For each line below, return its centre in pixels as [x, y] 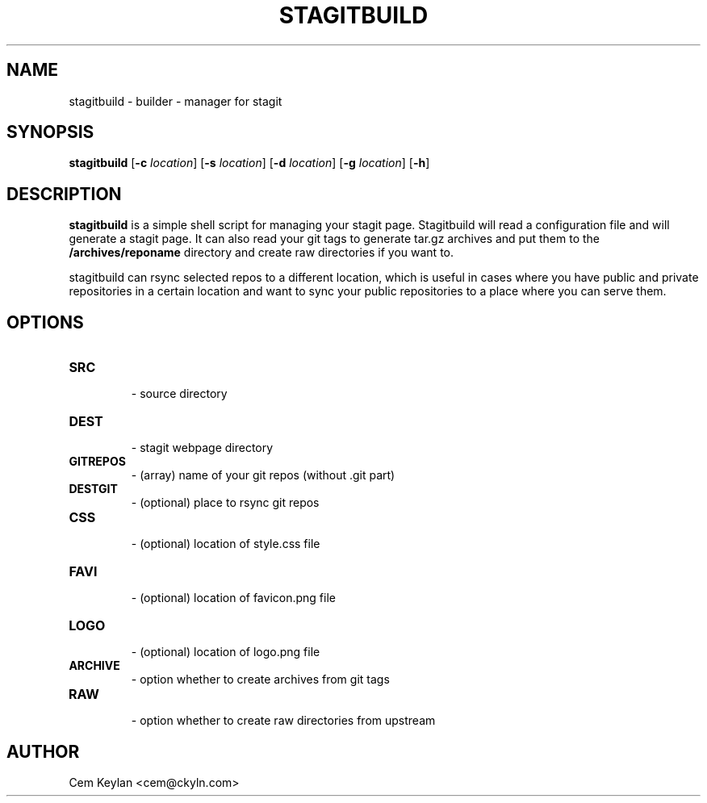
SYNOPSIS [50, 132]
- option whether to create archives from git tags [260, 680]
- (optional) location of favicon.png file [233, 598]
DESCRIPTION [64, 194]
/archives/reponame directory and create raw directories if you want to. [261, 253]
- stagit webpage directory [202, 448]
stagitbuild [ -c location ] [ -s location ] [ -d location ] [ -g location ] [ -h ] [249, 163]
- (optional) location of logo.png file [226, 652]
